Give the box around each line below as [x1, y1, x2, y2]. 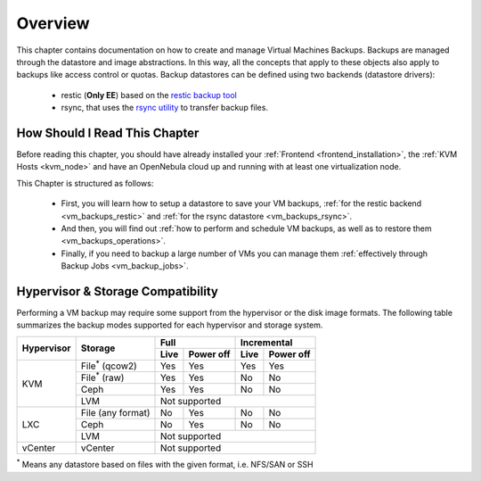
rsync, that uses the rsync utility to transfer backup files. [61, 103, 269, 113]
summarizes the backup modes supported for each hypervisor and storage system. [16, 319, 323, 330]
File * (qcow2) [80, 358, 137, 372]
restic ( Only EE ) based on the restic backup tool [61, 89, 238, 100]
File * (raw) [80, 370, 125, 384]
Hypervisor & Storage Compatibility [16, 284, 218, 299]
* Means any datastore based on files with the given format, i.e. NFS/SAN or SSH [16, 458, 314, 470]
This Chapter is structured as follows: [16, 178, 154, 188]
